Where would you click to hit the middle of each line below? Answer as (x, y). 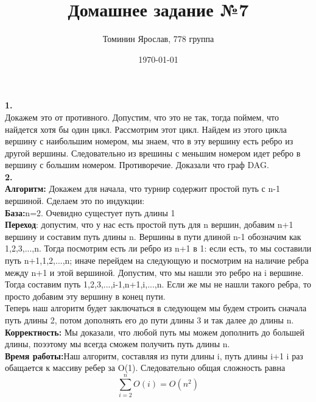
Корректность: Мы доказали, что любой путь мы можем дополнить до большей (155, 332)
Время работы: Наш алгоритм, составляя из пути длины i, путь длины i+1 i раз (154, 355)
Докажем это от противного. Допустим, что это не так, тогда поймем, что (142, 117)
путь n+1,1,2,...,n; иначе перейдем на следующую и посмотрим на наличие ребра (157, 260)
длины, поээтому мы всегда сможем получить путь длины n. (118, 344)
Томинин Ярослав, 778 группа (158, 39)
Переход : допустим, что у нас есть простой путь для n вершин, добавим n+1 (149, 224)
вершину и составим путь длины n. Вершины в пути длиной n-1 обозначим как (153, 236)
